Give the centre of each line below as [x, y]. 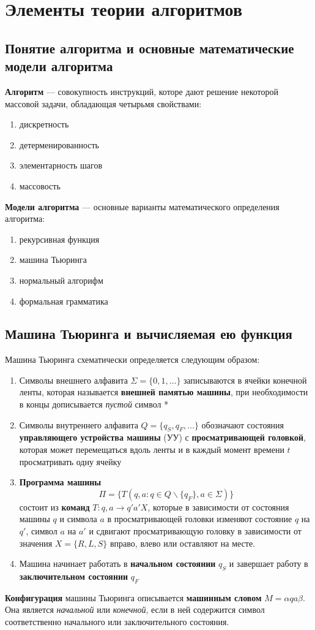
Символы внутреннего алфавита [79, 424]
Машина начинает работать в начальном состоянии [117, 564]
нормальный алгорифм [61, 280]
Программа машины [60, 482]
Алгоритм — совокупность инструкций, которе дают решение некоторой [142, 91]
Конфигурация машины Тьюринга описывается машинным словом [133, 597]
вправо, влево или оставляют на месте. [183, 543]
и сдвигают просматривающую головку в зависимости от [195, 531]
